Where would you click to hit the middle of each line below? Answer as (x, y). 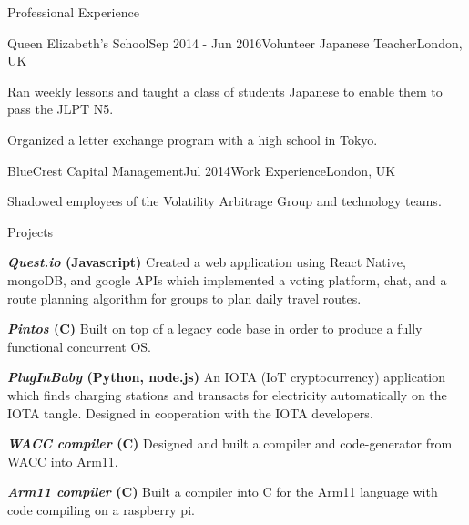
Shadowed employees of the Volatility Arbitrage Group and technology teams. (224, 201)
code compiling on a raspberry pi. (101, 509)
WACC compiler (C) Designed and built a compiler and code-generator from (230, 443)
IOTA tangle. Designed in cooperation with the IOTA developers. (190, 412)
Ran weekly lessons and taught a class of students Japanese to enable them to (225, 91)
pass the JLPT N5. (61, 109)
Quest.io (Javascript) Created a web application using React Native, (207, 262)
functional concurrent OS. (80, 346)
